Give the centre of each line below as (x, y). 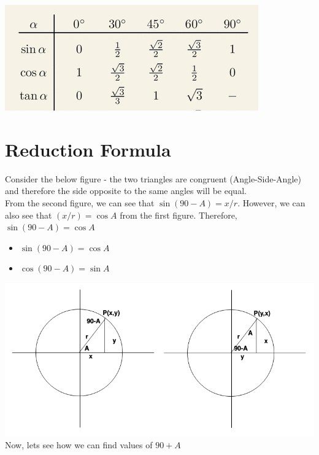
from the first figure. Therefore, (179, 215)
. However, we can (271, 202)
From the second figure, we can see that (80, 202)
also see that (29, 215)
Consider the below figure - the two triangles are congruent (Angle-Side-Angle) (153, 178)
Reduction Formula (88, 149)
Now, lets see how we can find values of (79, 444)
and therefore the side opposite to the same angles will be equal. (126, 191)
